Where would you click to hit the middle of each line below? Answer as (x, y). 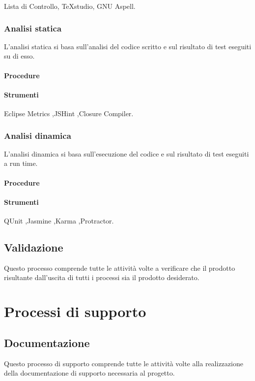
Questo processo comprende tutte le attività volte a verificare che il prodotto (120, 268)
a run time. (21, 163)
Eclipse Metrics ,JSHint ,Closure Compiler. (69, 113)
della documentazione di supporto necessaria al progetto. (89, 373)
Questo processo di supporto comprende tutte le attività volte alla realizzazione (124, 363)
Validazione (34, 247)
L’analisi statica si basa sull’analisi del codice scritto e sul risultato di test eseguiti (128, 46)
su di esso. (19, 56)
